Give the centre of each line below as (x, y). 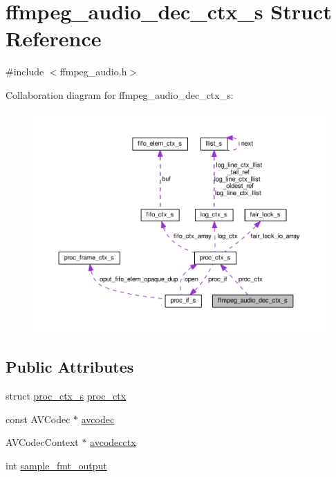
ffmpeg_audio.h (93, 72)
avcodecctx (113, 442)
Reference (54, 38)
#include (25, 72)
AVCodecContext (42, 442)
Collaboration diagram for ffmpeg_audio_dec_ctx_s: (120, 94)
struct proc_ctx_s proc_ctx (66, 396)
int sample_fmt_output (56, 465)
